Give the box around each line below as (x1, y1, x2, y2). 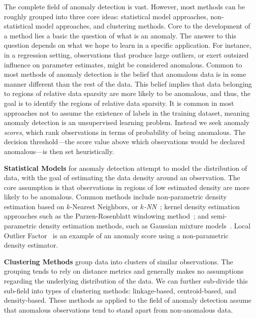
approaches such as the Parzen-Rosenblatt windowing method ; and (4, 211, 209, 221)
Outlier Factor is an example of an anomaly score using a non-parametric (4, 230, 229, 240)
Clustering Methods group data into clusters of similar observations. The (4, 256, 233, 266)
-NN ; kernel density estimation (144, 201, 240, 211)
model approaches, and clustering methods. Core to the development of (35, 21, 251, 31)
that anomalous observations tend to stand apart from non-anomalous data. (4, 304, 233, 315)
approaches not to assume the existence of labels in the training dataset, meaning (4, 107, 250, 118)
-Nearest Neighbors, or (70, 201, 138, 211)
